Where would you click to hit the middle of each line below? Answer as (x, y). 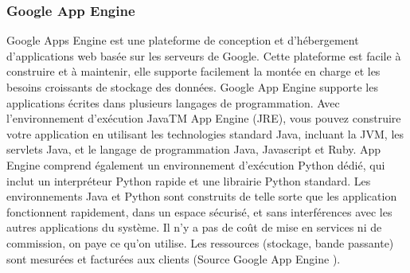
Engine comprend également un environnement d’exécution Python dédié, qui (196, 164)
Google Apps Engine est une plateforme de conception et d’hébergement (183, 40)
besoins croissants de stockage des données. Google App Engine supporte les (192, 87)
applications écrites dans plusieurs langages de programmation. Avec (173, 102)
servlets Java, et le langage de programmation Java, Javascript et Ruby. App (194, 149)
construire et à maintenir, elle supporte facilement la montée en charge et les (193, 71)
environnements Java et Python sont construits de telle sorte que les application (202, 196)
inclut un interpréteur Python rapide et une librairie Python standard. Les (189, 180)
